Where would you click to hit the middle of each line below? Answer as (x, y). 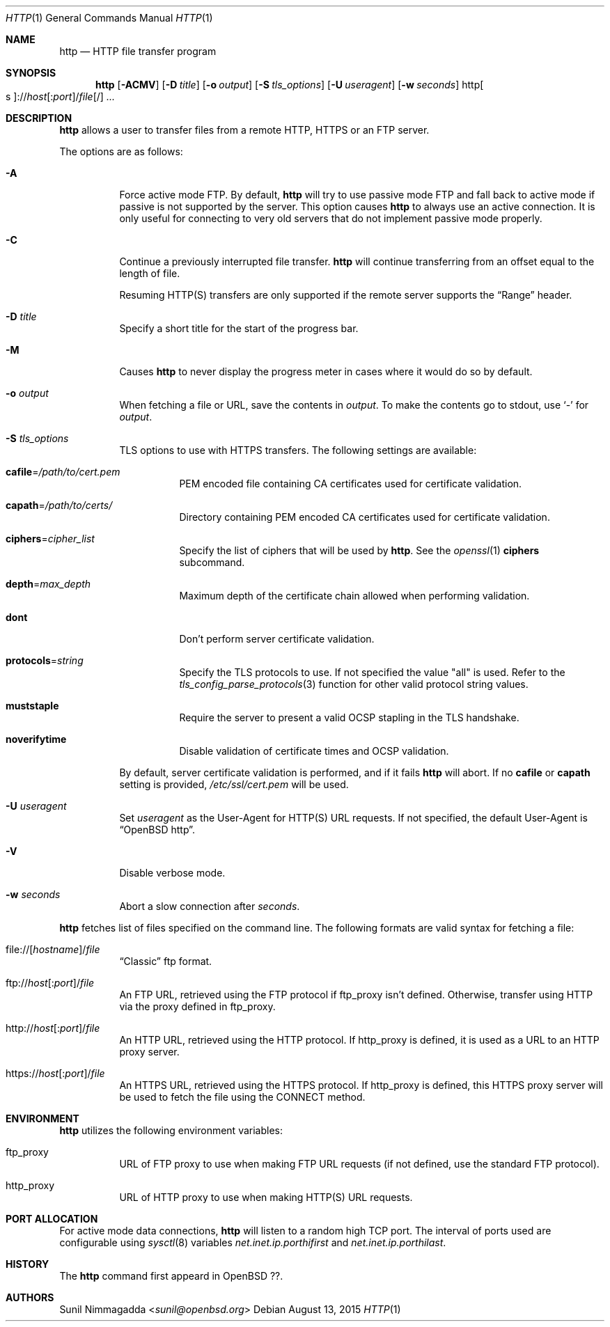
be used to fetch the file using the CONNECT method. (242, 1097)
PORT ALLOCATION (52, 1219)
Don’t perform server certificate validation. (277, 639)
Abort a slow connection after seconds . (210, 906)
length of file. (150, 273)
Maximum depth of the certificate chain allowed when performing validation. (354, 596)
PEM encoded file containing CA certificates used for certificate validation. (351, 484)
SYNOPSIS (31, 73)
